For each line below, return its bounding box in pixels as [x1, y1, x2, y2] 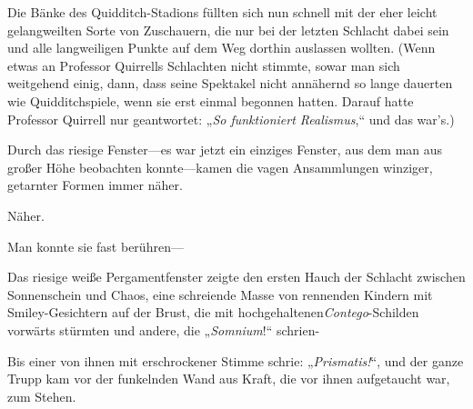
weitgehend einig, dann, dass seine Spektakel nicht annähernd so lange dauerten [7, 74, 453, 93]
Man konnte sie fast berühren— [7, 236, 184, 255]
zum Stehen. [7, 386, 76, 405]
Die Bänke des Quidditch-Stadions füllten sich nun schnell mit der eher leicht [7, 3, 438, 21]
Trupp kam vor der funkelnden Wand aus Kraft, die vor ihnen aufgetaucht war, [7, 369, 450, 388]
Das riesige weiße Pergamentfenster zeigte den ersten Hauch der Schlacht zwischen [7, 267, 466, 286]
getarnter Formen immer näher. [7, 175, 183, 195]
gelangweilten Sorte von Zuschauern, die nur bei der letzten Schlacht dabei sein [7, 20, 449, 39]
